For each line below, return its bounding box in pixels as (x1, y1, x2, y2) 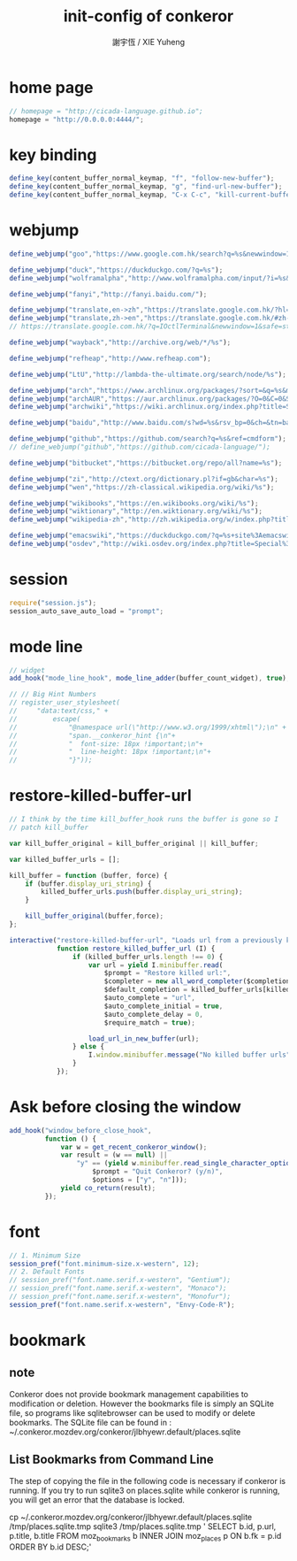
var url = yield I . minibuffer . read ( (88, 960, 224, 970)
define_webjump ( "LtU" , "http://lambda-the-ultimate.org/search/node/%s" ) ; (9, 370, 287, 379)
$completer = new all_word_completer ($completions (103, 977, 294, 986)
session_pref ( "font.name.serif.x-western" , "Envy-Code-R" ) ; (9, 1300, 236, 1309)
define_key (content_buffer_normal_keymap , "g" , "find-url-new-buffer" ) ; (9, 182, 283, 191)
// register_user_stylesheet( (9, 698, 121, 707)
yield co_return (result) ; (60, 1183, 156, 1192)
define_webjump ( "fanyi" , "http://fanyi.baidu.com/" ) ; (9, 289, 208, 298)
